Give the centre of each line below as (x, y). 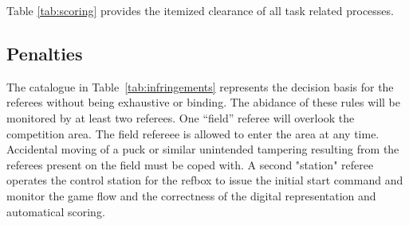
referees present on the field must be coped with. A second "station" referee (190, 164)
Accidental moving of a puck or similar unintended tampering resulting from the (203, 149)
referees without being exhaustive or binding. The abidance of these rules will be (203, 102)
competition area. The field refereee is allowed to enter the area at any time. (193, 133)
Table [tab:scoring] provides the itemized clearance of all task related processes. (200, 10)
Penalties (45, 53)
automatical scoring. (56, 211)
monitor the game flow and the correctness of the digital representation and (191, 195)
